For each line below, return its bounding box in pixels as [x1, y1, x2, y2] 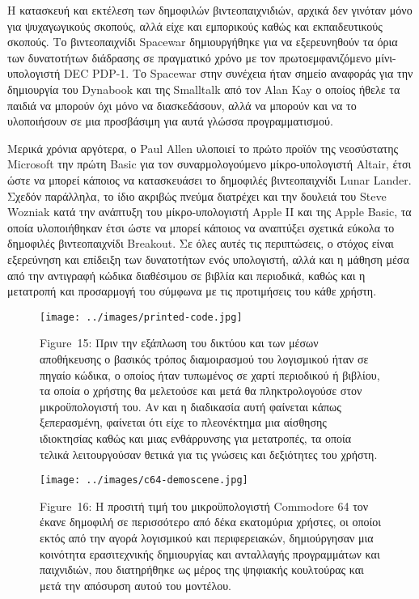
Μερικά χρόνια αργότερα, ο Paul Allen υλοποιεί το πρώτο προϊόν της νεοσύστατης [7, 139, 399, 156]
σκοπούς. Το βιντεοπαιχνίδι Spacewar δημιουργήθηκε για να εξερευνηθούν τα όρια [7, 33, 398, 50]
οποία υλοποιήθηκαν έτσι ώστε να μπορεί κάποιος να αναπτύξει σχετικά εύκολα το [7, 219, 395, 236]
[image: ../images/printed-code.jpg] [40, 311, 243, 323]
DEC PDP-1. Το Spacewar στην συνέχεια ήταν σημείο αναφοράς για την [63, 65, 413, 82]
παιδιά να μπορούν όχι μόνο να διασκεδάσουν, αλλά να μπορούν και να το [7, 96, 357, 113]
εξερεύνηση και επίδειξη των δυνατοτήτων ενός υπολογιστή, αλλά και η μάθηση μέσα [7, 250, 409, 267]
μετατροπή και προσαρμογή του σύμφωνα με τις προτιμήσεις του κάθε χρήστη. [7, 283, 377, 299]
